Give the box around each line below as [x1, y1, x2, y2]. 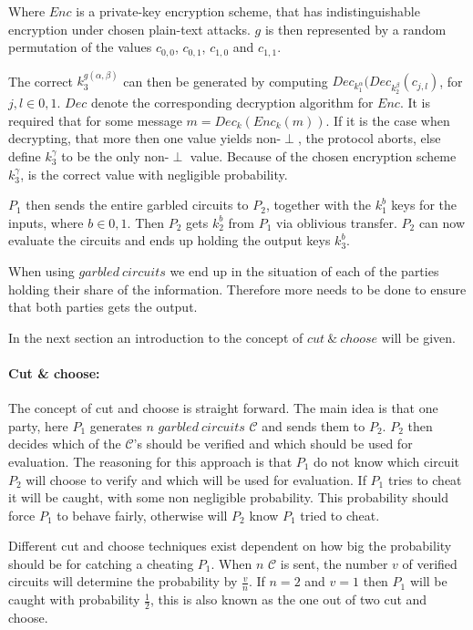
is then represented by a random [264, 19, 447, 38]
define [8, 146, 41, 165]
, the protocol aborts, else [297, 129, 441, 148]
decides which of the [8, 434, 121, 453]
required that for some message [8, 110, 182, 129]
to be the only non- [61, 146, 170, 165]
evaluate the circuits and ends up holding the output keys [8, 231, 331, 250]
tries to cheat [387, 470, 462, 489]
